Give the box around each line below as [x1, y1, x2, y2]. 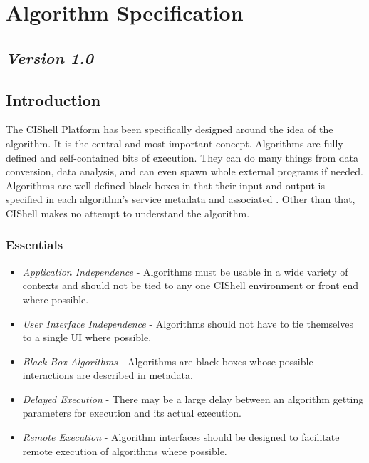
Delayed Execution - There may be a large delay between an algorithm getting [22, 391, 364, 406]
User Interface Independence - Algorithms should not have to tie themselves [22, 316, 353, 331]
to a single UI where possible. [22, 330, 152, 345]
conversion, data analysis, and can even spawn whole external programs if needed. [6, 164, 363, 179]
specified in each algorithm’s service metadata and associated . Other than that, [6, 192, 355, 207]
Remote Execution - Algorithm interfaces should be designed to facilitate [22, 430, 340, 444]
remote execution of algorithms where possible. [22, 443, 227, 458]
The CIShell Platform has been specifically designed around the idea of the [6, 122, 333, 137]
